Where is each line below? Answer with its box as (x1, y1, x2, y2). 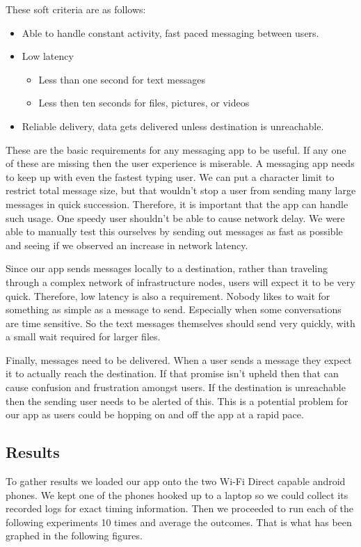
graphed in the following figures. (6, 528, 143, 543)
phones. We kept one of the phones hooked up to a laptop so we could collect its (6, 487, 348, 502)
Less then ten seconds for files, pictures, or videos (38, 95, 250, 110)
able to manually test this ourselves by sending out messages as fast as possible (6, 224, 343, 239)
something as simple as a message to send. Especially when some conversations (6, 302, 342, 317)
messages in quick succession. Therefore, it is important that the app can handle (6, 196, 348, 211)
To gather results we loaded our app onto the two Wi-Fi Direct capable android (6, 474, 346, 489)
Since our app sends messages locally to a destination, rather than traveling (6, 261, 328, 276)
